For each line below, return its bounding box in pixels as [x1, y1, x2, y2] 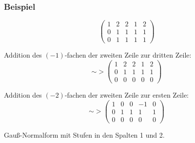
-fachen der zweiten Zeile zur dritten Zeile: [64, 50, 192, 60]
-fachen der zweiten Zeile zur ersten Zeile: [64, 90, 189, 100]
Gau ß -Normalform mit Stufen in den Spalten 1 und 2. [4, 129, 165, 140]
